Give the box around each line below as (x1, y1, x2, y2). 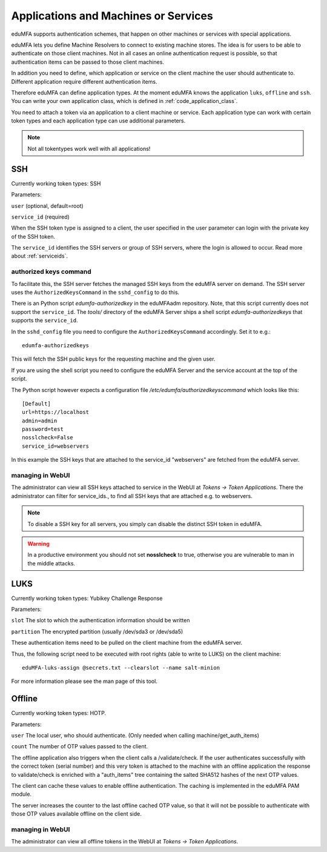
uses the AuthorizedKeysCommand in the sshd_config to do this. (11, 288, 180, 296)
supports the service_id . (11, 317, 78, 324)
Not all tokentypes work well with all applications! (27, 145, 151, 152)
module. (11, 791, 32, 798)
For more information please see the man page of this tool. (11, 677, 157, 685)
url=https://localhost (22, 409, 90, 416)
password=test (22, 426, 64, 433)
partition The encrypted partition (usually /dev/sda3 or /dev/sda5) (11, 628, 183, 635)
